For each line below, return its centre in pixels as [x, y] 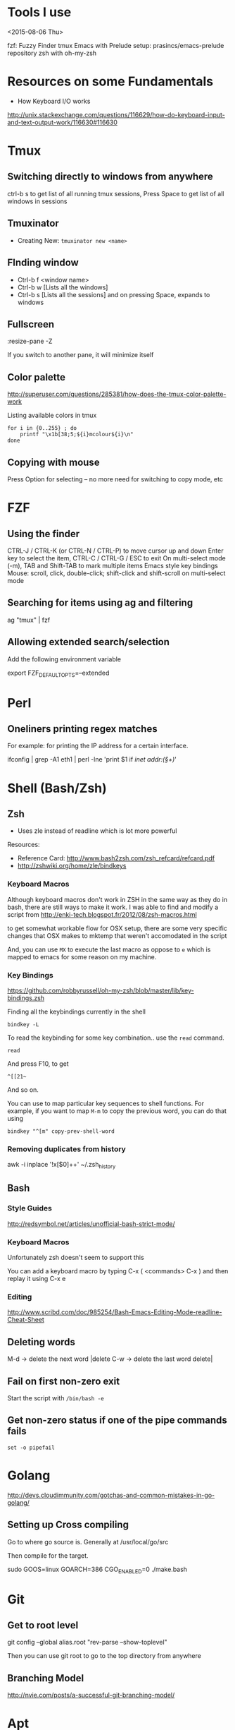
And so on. [23, 1089]
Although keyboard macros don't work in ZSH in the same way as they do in [117, 899]
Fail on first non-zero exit [64, 1381]
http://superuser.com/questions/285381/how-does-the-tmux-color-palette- [117, 394]
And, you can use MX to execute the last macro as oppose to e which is [109, 949]
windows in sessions [37, 201]
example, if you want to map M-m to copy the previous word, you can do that [117, 1111]
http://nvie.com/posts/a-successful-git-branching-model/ [91, 1695]
